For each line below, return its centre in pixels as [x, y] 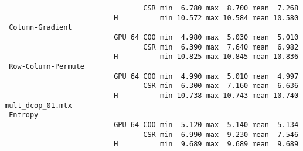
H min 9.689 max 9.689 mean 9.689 [206, 144]
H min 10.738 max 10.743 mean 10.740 [206, 95]
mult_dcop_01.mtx [38, 105]
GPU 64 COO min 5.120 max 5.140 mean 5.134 [206, 124]
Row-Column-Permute [47, 66]
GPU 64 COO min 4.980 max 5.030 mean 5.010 [206, 37]
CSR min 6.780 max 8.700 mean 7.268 [221, 8]
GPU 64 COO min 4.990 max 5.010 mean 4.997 [206, 76]
